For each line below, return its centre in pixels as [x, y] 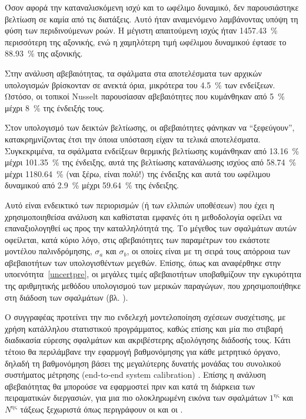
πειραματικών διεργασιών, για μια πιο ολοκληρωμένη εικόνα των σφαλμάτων [136, 398]
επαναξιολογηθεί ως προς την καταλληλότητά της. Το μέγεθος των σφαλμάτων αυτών [151, 228]
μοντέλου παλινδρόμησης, [49, 251]
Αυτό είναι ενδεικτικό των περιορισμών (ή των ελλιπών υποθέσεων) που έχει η [139, 204]
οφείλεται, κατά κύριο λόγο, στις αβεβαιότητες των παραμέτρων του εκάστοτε [137, 239]
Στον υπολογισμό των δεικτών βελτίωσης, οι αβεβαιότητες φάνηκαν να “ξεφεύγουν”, [150, 127]
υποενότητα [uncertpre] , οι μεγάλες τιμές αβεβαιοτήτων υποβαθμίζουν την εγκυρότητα [153, 274]
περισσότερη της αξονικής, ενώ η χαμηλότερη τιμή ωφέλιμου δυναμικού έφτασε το [146, 41]
